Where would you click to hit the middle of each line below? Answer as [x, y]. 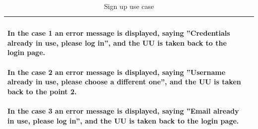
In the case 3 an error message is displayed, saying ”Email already [123, 110]
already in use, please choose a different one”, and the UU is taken [124, 82]
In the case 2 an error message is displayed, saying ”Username [117, 72]
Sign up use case [129, 6]
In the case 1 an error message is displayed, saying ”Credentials [119, 33]
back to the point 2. [42, 91]
